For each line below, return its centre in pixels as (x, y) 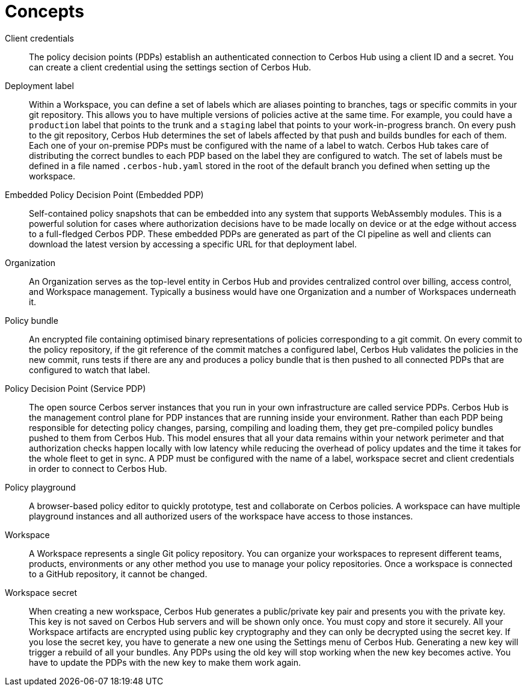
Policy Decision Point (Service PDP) (76, 388)
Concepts (45, 11)
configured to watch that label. (90, 370)
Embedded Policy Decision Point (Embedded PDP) (104, 194)
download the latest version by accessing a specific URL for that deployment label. (193, 244)
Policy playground (40, 487)
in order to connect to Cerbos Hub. (98, 468)
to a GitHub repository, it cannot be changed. (118, 574)
